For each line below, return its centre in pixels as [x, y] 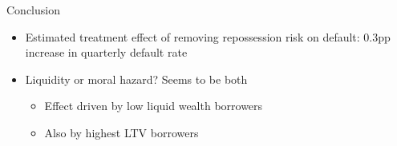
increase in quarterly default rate [106, 52]
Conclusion [33, 10]
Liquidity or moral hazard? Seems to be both [136, 79]
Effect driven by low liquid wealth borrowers [154, 106]
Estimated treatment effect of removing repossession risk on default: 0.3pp [208, 36]
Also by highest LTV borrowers [122, 132]
